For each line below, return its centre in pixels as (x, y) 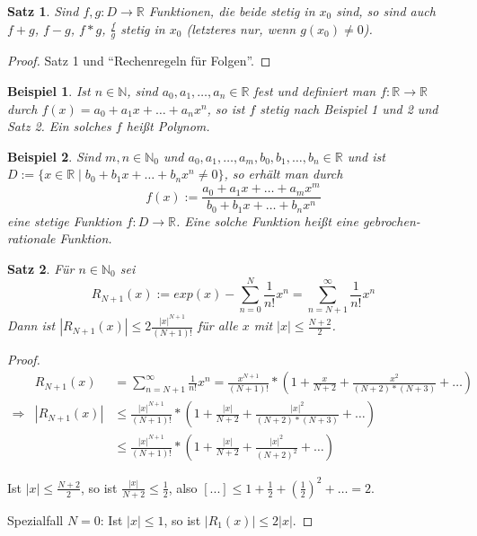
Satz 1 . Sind (43, 11)
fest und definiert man (315, 91)
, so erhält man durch (283, 174)
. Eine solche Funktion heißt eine (267, 220)
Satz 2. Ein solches (59, 126)
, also (183, 487)
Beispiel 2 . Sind (54, 156)
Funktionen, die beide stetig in (232, 11)
